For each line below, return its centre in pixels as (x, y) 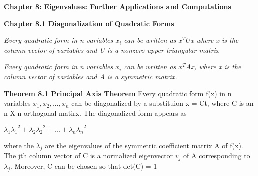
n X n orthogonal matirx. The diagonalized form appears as (95, 113)
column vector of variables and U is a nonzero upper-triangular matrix (112, 50)
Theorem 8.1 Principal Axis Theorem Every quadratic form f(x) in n (118, 93)
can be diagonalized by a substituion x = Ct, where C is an (163, 103)
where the (19, 145)
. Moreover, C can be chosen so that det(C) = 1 (84, 166)
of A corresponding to (217, 156)
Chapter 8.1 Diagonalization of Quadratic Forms (89, 23)
